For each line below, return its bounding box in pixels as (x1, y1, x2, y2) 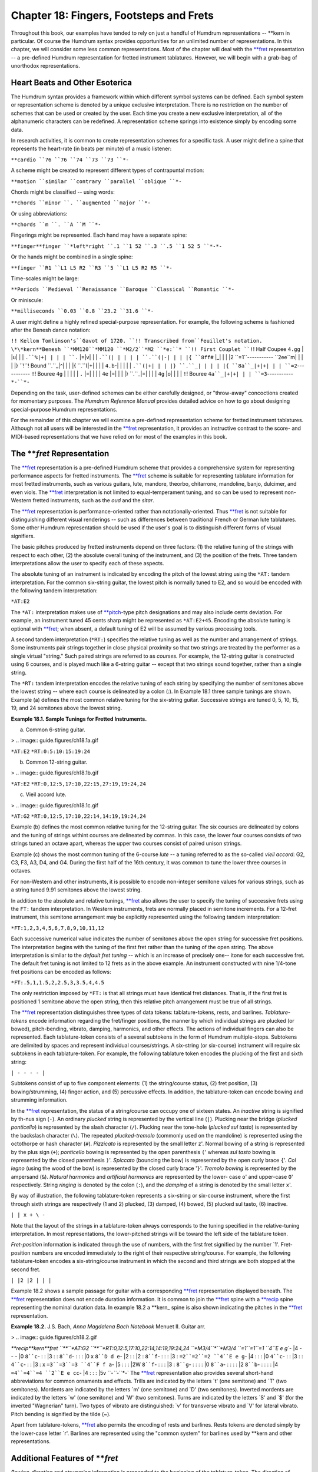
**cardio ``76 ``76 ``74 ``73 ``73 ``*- (11, 156, 130, 163)
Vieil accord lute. (25, 791, 67, 798)
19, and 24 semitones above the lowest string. (11, 704, 122, 712)
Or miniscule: (11, 296, 44, 303)
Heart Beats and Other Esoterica (11, 77, 132, 88)
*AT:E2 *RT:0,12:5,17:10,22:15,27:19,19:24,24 (11, 780, 147, 787)
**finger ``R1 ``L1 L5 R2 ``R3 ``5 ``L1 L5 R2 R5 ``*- (11, 264, 173, 271)
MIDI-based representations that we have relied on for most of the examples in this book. (11, 433, 227, 440)
